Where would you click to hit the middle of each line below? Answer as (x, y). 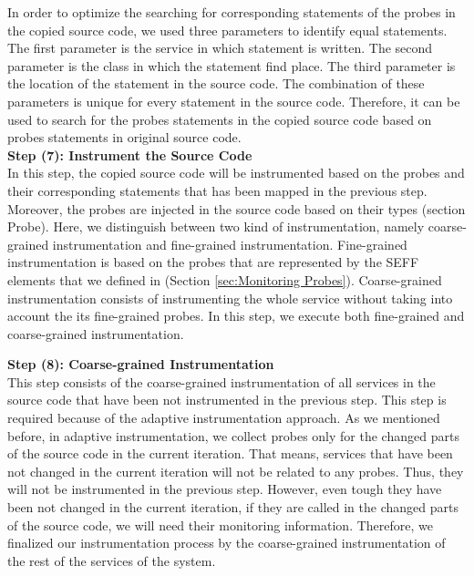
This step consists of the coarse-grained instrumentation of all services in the (222, 381)
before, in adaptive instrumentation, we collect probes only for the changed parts (233, 435)
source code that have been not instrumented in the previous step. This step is (227, 400)
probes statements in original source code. (124, 137)
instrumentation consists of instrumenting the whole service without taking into (230, 298)
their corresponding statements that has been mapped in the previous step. (217, 190)
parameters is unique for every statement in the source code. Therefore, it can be (234, 101)
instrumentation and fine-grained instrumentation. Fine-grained (230, 244)
